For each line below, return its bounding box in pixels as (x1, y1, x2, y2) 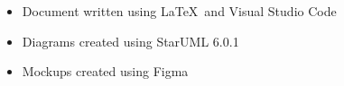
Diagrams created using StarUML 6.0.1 (22, 31, 239, 50)
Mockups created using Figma (22, 62, 189, 81)
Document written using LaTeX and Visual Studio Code (22, 2, 337, 20)
